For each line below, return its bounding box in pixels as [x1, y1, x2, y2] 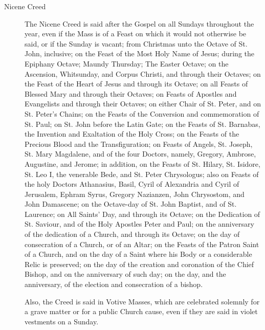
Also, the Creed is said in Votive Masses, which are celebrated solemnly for [25, 296, 260, 306]
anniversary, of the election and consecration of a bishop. [25, 279, 203, 290]
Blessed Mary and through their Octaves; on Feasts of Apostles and [25, 88, 237, 99]
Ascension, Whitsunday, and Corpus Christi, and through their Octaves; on [25, 68, 261, 79]
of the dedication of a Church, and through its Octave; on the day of [25, 229, 240, 239]
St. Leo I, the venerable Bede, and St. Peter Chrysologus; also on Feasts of [25, 168, 259, 179]
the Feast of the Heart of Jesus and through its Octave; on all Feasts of [25, 78, 248, 89]
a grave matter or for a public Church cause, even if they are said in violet [25, 306, 258, 317]
